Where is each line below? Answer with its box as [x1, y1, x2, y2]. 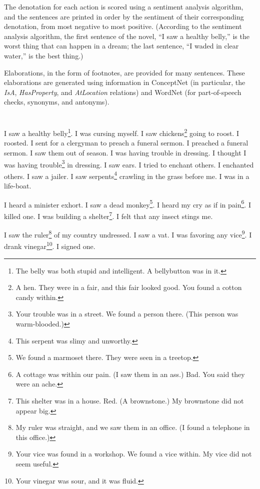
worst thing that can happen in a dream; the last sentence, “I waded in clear [4, 40, 239, 51]
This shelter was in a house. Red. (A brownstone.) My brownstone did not [15, 395, 244, 405]
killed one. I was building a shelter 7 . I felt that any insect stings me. [4, 209, 213, 221]
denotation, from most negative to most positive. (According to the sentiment [4, 21, 242, 31]
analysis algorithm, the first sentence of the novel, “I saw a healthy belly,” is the [4, 30, 249, 41]
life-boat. [4, 180, 31, 191]
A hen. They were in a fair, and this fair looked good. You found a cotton [15, 282, 242, 292]
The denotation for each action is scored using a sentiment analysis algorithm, [4, 1, 243, 11]
